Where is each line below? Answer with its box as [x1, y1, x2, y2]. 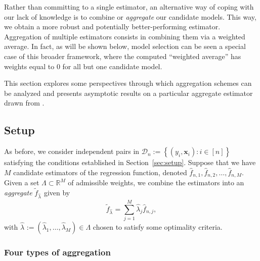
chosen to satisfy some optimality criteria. [93, 221, 223, 232]
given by [44, 187, 70, 197]
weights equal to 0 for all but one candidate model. [4, 61, 162, 71]
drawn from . [4, 97, 45, 108]
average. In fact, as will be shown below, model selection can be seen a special [4, 41, 246, 51]
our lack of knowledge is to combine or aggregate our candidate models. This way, [4, 11, 256, 22]
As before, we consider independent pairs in [4, 146, 140, 156]
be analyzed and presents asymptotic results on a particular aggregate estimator [4, 87, 253, 98]
